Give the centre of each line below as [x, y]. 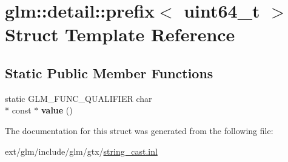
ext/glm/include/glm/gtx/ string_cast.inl [81, 151]
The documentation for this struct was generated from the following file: [139, 130]
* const [18, 110]
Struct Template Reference [120, 34]
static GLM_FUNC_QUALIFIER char [79, 98]
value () [57, 110]
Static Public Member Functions [109, 73]
